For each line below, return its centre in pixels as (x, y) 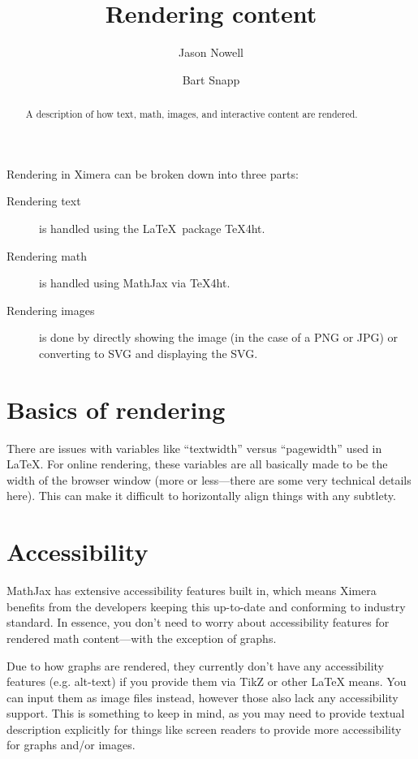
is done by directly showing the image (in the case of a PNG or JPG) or (219, 337)
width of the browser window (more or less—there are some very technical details (209, 479)
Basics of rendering (116, 409)
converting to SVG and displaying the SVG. (149, 353)
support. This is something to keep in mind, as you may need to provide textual (206, 713)
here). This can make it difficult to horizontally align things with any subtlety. (201, 496)
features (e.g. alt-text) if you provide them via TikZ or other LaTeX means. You (207, 681)
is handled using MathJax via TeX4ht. (135, 283)
